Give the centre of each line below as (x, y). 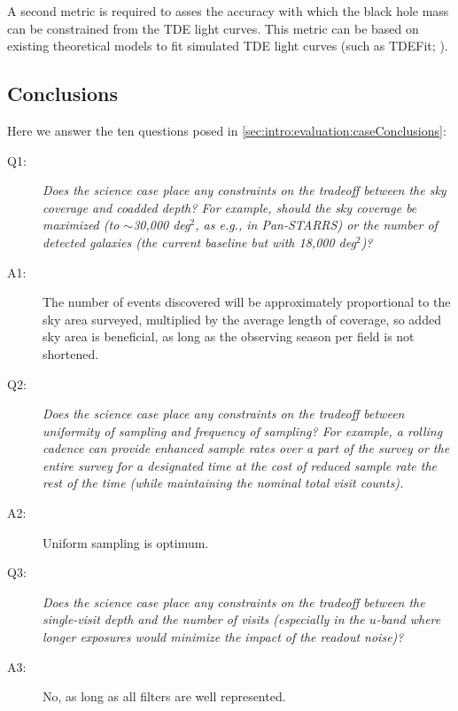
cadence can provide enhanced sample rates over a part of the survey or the (246, 448)
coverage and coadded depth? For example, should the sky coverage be (230, 207)
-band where (408, 619)
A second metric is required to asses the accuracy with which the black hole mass (228, 11)
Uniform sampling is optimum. (126, 542)
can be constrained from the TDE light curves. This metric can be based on (213, 28)
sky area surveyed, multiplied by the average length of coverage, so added (242, 319)
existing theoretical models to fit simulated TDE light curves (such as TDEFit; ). (228, 46)
